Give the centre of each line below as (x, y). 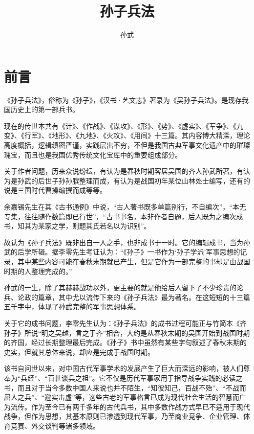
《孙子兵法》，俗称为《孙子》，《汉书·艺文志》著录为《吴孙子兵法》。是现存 (123, 100)
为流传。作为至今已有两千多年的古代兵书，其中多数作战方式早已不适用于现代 (127, 406)
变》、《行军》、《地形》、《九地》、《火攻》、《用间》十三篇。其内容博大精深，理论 (127, 135)
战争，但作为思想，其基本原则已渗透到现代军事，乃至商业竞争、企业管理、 (124, 416)
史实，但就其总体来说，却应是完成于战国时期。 (79, 352)
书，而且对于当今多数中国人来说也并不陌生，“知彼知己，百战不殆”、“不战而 (125, 387)
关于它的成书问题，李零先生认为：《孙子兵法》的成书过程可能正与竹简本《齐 (125, 323)
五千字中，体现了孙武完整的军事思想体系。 (72, 307)
